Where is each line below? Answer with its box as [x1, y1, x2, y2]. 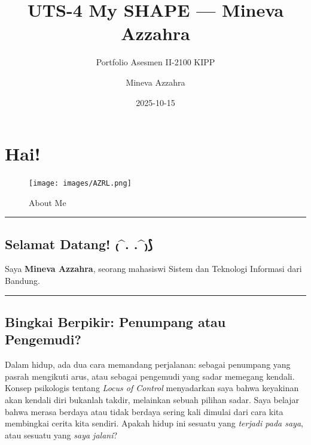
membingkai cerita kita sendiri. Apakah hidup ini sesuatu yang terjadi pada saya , [5, 417, 303, 429]
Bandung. [5, 274, 40, 287]
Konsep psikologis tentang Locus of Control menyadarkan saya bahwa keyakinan [5, 382, 299, 394]
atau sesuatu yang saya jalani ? [5, 428, 118, 441]
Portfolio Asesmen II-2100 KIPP [96, 56, 215, 68]
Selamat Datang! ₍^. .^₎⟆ [5, 234, 153, 253]
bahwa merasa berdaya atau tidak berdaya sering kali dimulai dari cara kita [5, 405, 283, 417]
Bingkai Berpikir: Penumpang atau [5, 313, 226, 331]
